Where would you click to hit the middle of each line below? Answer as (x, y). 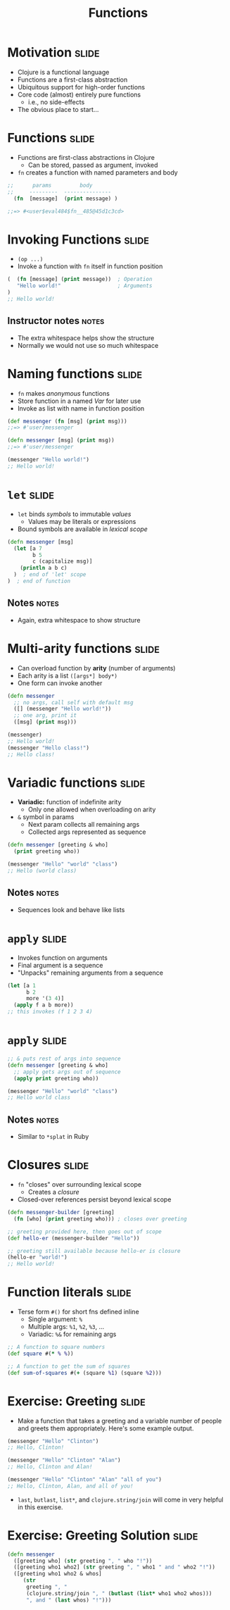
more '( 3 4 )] (45, 999)
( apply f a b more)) (44, 1005)
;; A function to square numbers (56, 1347)
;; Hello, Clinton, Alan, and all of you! (70, 1486)
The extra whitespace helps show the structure (86, 338)
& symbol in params (46, 817)
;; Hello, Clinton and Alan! (50, 1467)
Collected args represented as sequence (87, 832)
